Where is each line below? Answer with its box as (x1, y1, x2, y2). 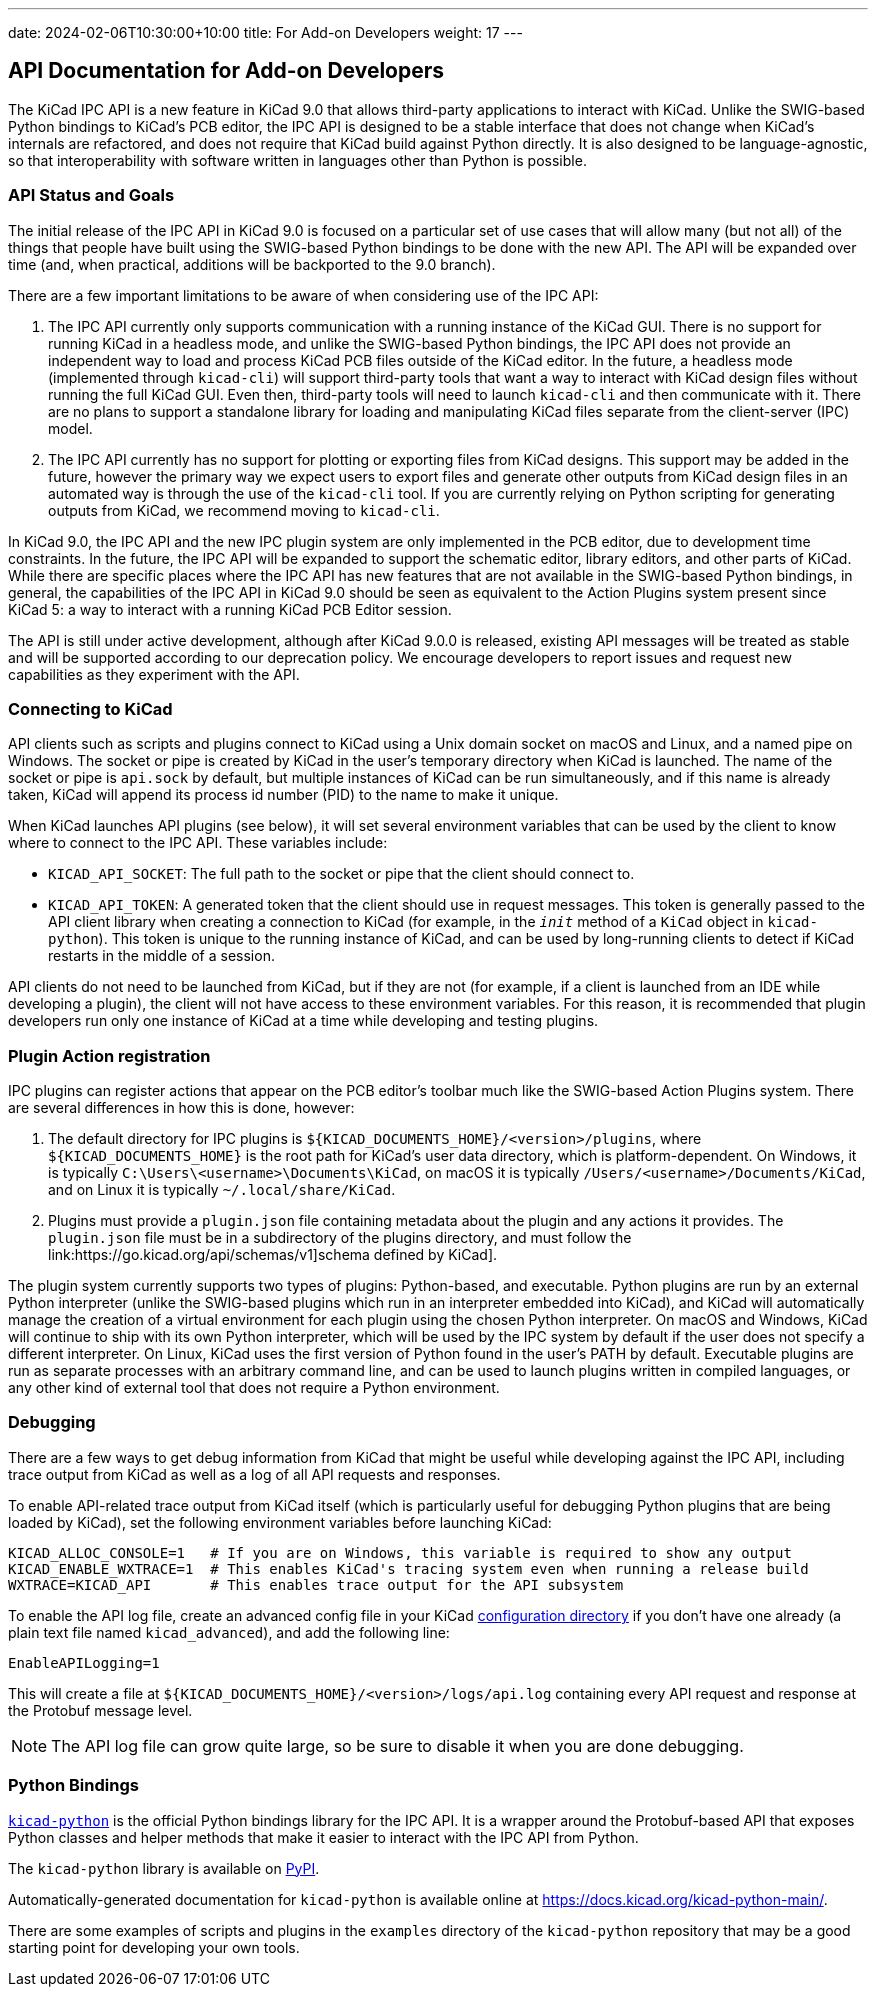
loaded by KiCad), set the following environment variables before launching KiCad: (8, 1513, 552, 1531)
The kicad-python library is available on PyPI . (8, 1859, 320, 1877)
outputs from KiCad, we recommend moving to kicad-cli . (48, 501, 440, 519)
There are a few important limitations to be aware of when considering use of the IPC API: (8, 286, 599, 304)
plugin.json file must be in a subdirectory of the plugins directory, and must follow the (48, 1229, 632, 1247)
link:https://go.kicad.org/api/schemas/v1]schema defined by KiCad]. (48, 1246, 498, 1264)
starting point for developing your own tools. (8, 1938, 300, 1956)
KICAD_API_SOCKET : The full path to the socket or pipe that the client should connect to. (48, 865, 635, 883)
